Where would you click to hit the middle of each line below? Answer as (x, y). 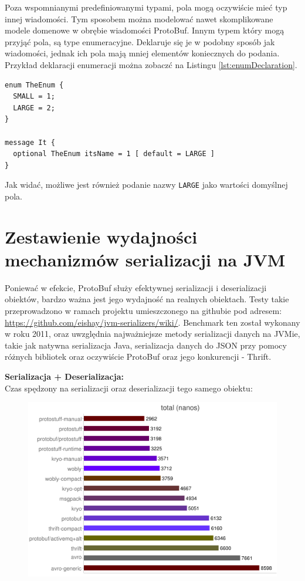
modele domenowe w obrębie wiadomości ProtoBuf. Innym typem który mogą (145, 30)
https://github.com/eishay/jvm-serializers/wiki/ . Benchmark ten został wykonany (152, 322)
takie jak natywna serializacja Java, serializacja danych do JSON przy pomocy (146, 345)
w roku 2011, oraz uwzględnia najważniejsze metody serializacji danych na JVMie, (152, 334)
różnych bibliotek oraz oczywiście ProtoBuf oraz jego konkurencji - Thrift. (138, 357)
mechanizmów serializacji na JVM (145, 259)
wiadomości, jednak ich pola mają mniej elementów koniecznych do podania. (142, 53)
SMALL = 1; (34, 97)
